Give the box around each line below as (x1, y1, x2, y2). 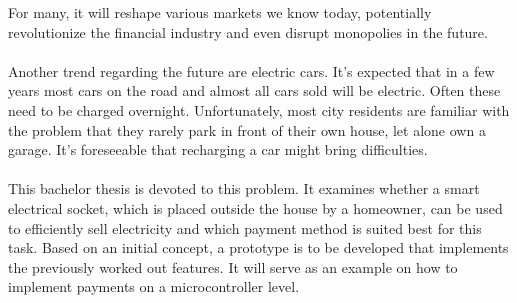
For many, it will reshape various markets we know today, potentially (8, 2, 432, 22)
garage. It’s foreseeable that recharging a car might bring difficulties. (8, 139, 428, 160)
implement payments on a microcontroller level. (8, 276, 300, 297)
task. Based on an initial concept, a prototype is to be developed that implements (8, 237, 509, 258)
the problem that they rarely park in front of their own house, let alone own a (8, 119, 486, 140)
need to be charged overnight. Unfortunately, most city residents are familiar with (8, 99, 510, 120)
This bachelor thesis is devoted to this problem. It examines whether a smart (8, 178, 480, 199)
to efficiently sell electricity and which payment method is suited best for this (8, 217, 482, 238)
